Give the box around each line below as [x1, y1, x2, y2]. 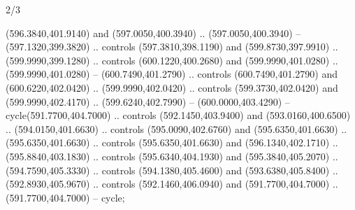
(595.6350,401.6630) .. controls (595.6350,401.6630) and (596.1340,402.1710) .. [6, 135, 338, 150]
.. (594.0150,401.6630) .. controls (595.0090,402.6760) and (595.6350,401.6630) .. [6, 121, 347, 136]
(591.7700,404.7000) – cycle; [6, 190, 125, 204]
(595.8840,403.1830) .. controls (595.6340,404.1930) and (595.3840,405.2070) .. [6, 148, 338, 163]
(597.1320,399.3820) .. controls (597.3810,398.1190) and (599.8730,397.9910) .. [6, 39, 338, 54]
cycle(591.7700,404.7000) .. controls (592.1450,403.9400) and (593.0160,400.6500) [6, 108, 351, 122]
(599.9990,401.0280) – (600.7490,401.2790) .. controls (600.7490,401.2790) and [6, 66, 338, 81]
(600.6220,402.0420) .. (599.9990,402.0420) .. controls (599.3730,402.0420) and [6, 80, 338, 94]
